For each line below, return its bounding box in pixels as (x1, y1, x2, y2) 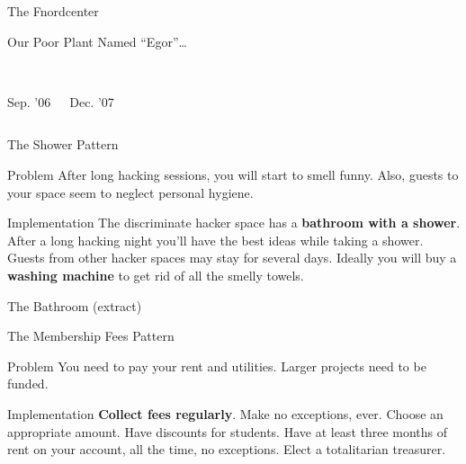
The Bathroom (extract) (7, 296, 142, 315)
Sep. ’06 (7, 92, 51, 111)
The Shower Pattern (7, 135, 119, 154)
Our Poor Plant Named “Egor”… (7, 31, 187, 50)
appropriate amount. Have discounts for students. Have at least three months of (7, 422, 448, 441)
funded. (7, 374, 49, 393)
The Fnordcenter (7, 2, 99, 20)
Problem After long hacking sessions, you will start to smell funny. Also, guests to (7, 165, 459, 183)
